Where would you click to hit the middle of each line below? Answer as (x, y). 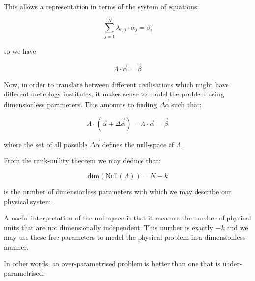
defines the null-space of (138, 144)
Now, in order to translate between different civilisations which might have (116, 84)
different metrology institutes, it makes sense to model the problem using (114, 94)
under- (232, 263)
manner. (16, 246)
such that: (187, 104)
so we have (20, 50)
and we (237, 227)
